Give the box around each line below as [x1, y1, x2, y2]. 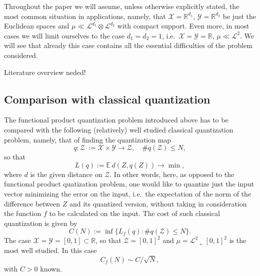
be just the [222, 10, 256, 21]
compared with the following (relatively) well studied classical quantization [4, 124, 233, 134]
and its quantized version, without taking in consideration [69, 198, 247, 208]
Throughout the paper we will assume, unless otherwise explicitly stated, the [4, 1, 239, 11]
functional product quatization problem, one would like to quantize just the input [4, 178, 254, 189]
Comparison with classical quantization [4, 91, 210, 106]
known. [40, 263, 62, 273]
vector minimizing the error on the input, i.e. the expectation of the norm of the [4, 188, 251, 198]
